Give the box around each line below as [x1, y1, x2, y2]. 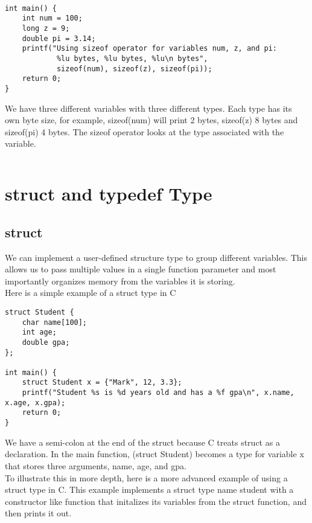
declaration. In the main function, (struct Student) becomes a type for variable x [5, 448, 304, 460]
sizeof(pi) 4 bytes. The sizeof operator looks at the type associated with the [5, 125, 284, 138]
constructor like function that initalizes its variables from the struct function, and [5, 495, 307, 507]
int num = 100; [22, 14, 83, 23]
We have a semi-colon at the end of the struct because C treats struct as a [5, 435, 280, 448]
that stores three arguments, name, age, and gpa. [5, 459, 186, 472]
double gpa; [22, 338, 70, 347]
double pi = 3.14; [22, 34, 96, 43]
